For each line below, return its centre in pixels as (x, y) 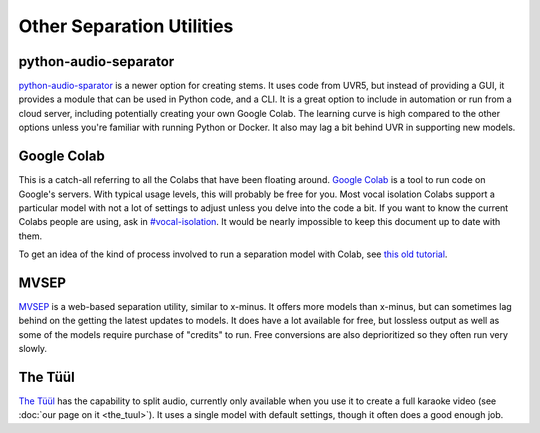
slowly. (33, 349)
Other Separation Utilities (126, 26)
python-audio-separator (96, 61)
